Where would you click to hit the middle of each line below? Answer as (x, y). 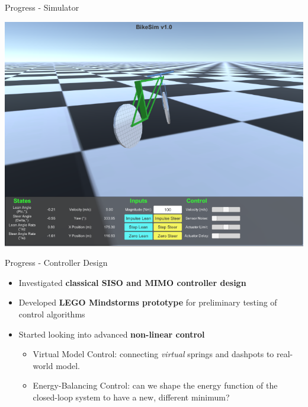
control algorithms (52, 314)
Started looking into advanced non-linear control (112, 334)
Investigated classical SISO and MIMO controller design (132, 282)
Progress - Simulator (42, 7)
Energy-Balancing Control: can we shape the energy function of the (155, 385)
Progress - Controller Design (56, 263)
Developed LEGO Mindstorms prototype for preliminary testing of (148, 302)
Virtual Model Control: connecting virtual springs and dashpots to (153, 354)
